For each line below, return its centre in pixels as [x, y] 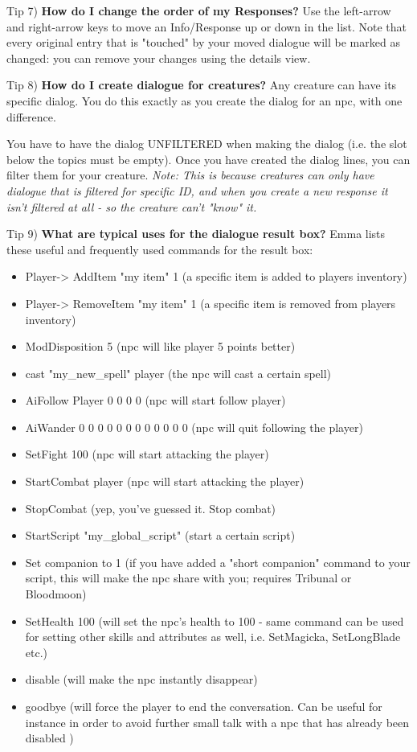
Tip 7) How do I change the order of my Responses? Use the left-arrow [199, 10]
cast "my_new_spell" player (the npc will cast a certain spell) [178, 373]
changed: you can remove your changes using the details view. [159, 58]
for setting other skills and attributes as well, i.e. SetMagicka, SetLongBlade [213, 637]
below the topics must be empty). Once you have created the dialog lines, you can [208, 159]
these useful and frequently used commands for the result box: [160, 249]
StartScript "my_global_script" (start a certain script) [160, 535]
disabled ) [49, 738]
